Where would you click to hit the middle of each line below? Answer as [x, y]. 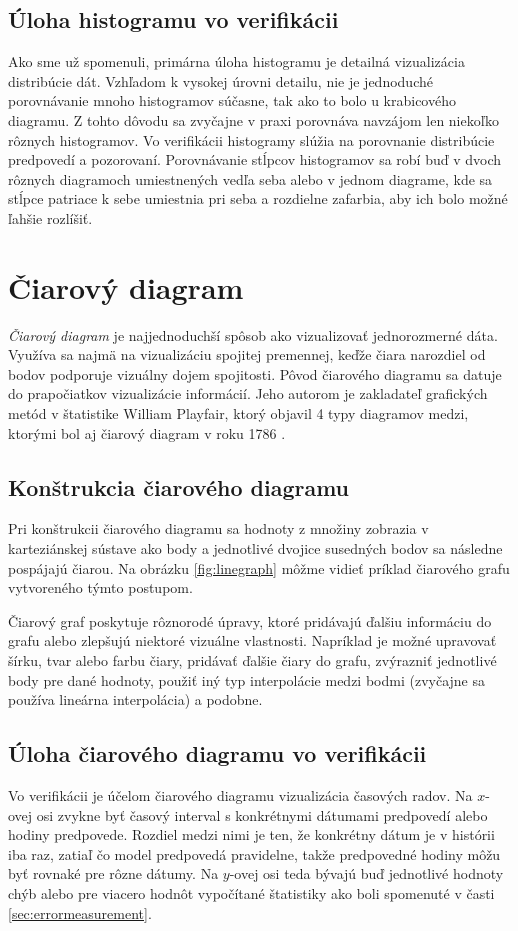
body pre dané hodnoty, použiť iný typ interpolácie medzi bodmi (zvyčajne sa [246, 679]
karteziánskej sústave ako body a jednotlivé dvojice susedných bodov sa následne [255, 548]
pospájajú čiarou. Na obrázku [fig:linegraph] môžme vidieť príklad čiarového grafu [259, 567]
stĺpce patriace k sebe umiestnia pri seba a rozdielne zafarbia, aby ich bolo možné [258, 198]
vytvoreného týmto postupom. [100, 587]
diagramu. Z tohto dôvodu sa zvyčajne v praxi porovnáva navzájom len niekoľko [254, 119]
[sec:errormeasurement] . [80, 912]
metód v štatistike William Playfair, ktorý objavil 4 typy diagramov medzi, [238, 413]
